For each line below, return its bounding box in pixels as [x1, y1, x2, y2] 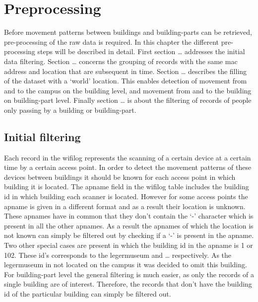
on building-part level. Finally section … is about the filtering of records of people [4, 95, 252, 105]
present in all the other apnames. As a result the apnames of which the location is [4, 220, 254, 230]
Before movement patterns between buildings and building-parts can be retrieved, [4, 27, 252, 37]
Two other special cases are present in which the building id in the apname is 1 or [4, 240, 253, 250]
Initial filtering [4, 129, 81, 144]
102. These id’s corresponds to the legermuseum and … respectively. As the [4, 249, 232, 260]
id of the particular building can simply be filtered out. [4, 288, 171, 299]
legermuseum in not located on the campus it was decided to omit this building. [4, 259, 247, 270]
